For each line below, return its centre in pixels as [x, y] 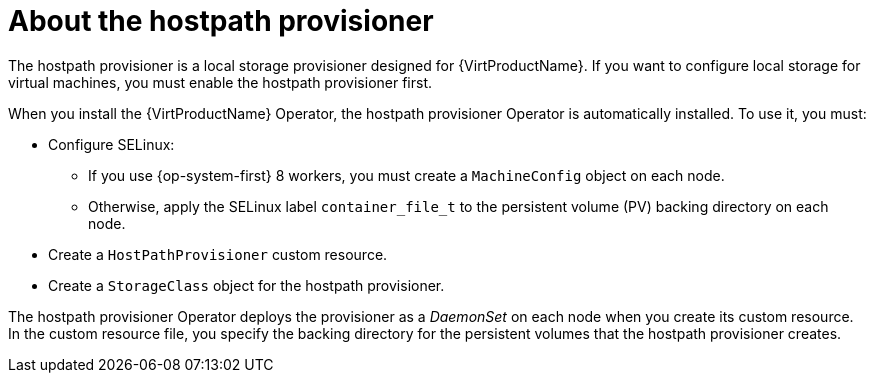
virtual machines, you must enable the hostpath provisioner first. [220, 82]
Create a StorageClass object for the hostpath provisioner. [246, 285]
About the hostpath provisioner [221, 21]
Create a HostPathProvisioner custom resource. [218, 254]
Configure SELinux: [111, 144]
